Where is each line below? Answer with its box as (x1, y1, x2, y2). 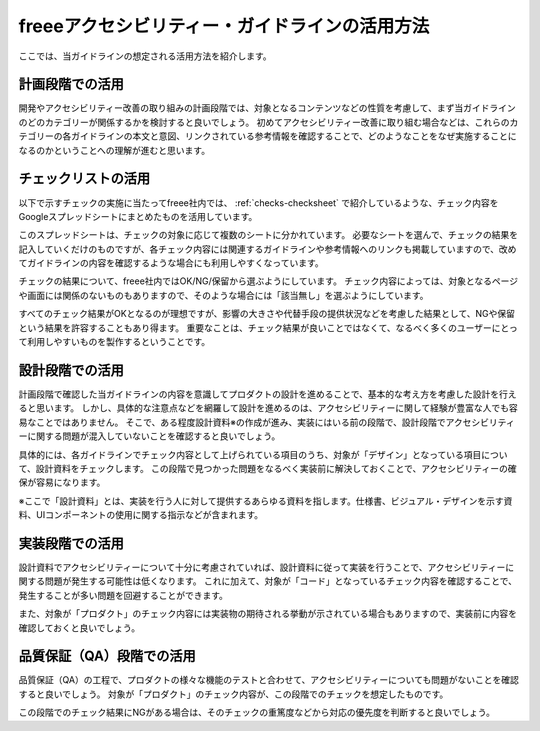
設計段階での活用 (18, 361, 124, 379)
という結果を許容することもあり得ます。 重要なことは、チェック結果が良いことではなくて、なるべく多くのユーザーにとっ (18, 321, 519, 334)
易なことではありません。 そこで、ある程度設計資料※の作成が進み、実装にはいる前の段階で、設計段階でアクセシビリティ (18, 416, 515, 428)
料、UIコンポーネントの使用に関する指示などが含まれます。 (18, 509, 264, 521)
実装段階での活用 (18, 535, 124, 552)
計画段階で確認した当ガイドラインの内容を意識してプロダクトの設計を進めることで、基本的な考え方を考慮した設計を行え (18, 388, 517, 400)
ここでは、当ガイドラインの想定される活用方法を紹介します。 (18, 50, 272, 62)
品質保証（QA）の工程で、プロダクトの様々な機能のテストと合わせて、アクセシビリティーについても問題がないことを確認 (18, 674, 519, 686)
